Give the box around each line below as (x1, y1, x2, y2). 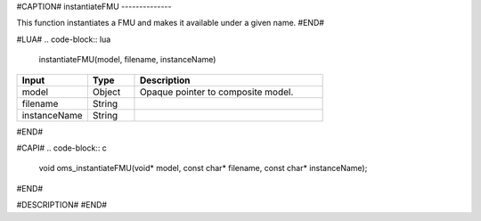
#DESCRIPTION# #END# (16, 200, 107, 210)
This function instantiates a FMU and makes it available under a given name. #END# (16, 18, 325, 29)
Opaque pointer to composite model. (139, 86, 294, 98)
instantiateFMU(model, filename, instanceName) (38, 54, 216, 65)
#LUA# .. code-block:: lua (16, 34, 111, 45)
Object (92, 86, 121, 98)
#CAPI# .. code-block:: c (16, 143, 107, 153)
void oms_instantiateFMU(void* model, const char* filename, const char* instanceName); (38, 163, 368, 174)
